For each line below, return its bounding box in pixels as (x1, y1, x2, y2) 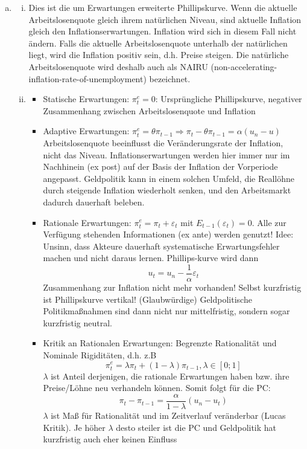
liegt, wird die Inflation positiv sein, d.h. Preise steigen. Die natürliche (28, 48, 289, 61)
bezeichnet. (149, 72, 191, 85)
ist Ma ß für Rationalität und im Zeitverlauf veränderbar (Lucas (51, 409, 286, 421)
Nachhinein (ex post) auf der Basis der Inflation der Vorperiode (43, 160, 278, 173)
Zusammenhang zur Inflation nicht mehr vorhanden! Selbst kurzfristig (43, 280, 302, 293)
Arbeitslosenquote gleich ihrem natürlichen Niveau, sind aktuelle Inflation (28, 13, 302, 25)
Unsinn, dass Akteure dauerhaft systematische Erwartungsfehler (43, 239, 280, 252)
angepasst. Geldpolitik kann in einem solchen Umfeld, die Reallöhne (43, 172, 295, 184)
